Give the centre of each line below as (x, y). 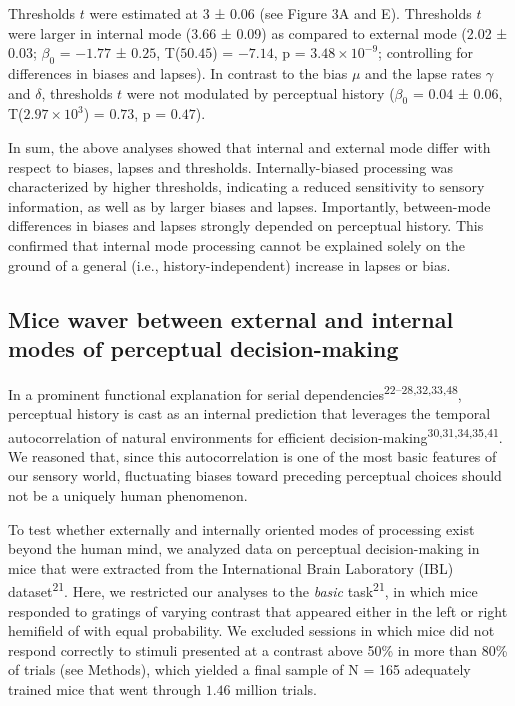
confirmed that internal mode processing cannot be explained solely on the (236, 244)
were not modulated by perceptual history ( (260, 92)
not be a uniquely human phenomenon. (128, 495)
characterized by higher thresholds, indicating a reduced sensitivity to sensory (246, 186)
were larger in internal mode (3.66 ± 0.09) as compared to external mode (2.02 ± (258, 32)
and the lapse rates (423, 72)
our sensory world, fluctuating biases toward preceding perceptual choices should (255, 475)
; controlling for (426, 52)
